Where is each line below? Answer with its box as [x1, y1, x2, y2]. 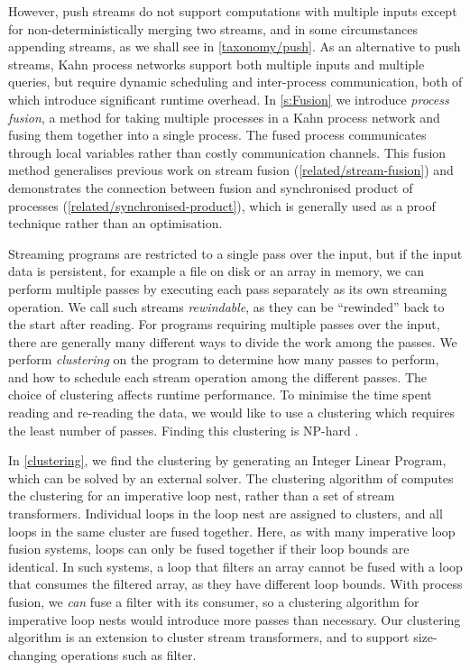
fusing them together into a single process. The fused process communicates [8, 125, 427, 144]
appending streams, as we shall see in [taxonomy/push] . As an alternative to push [8, 37, 461, 56]
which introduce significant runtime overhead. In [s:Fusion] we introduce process [8, 89, 449, 108]
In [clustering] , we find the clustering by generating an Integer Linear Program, [8, 451, 447, 470]
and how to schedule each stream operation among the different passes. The [8, 367, 428, 386]
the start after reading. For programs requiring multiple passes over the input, [8, 315, 440, 334]
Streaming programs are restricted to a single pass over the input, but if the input [8, 243, 463, 262]
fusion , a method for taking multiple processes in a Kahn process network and [8, 107, 440, 126]
